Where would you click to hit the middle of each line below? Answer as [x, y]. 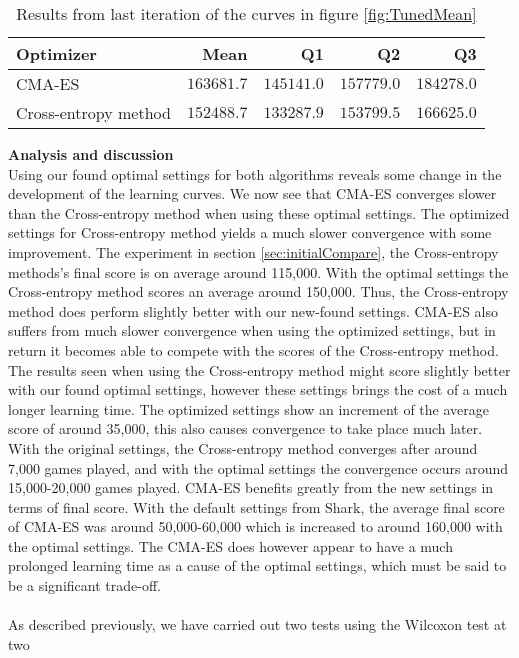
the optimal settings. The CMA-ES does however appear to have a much [230, 545]
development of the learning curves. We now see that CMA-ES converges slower [252, 193]
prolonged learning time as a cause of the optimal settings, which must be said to [257, 565]
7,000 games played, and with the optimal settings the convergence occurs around [258, 467]
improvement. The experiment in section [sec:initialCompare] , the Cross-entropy [253, 251]
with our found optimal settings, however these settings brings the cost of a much [258, 389]
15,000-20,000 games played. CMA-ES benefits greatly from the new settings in [251, 487]
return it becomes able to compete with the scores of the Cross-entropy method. [253, 349]
